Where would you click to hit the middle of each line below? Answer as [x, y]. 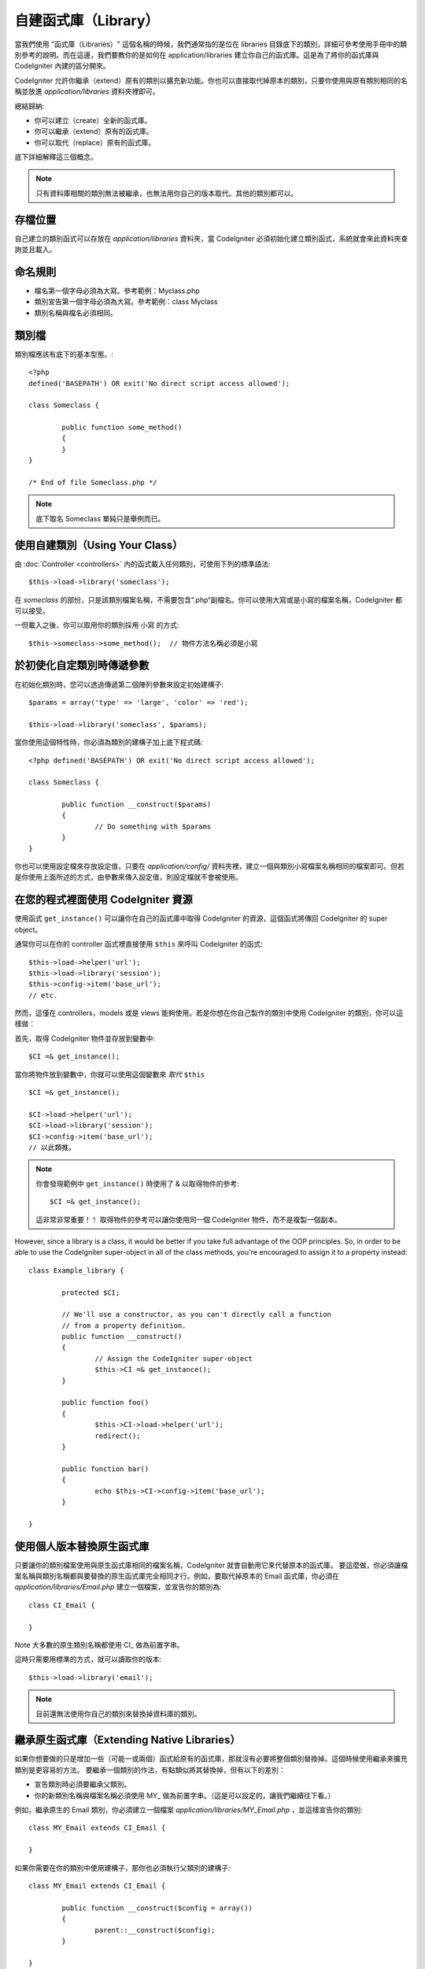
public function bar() [105, 1468]
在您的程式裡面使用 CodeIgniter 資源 [103, 900]
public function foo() [105, 1403]
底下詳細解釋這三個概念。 [56, 157]
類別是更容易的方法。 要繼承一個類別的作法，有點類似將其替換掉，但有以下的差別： [150, 1770]
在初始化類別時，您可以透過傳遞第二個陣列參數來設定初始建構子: [119, 684]
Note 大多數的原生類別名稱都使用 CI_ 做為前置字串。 [99, 1645]
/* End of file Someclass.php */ [93, 483]
